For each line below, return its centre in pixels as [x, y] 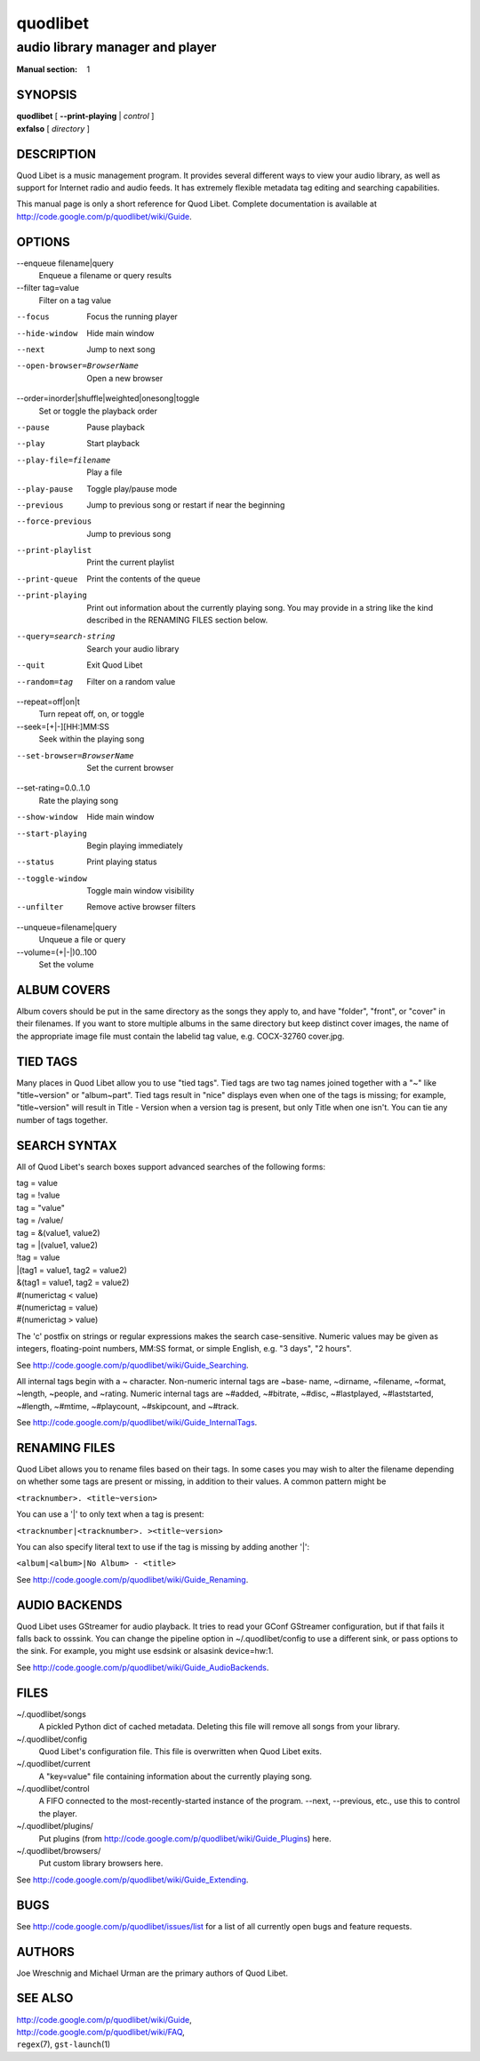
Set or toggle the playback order [98, 411]
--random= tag [45, 682]
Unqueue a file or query [82, 940]
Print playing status [122, 862]
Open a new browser [125, 378]
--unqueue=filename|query [67, 927]
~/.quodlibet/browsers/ [59, 1851]
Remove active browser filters [141, 907]
